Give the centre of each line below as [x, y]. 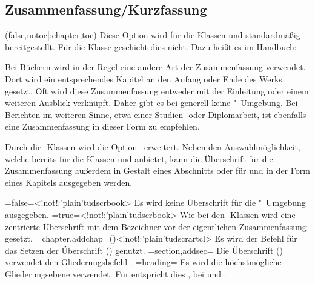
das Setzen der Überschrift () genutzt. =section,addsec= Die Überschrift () [144, 250]
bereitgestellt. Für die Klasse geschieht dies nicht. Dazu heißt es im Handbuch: [151, 46]
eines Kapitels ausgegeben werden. [69, 182]
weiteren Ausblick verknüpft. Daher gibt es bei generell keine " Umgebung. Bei [151, 103]
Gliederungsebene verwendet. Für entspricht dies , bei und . [116, 273]
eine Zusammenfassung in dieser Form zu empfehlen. [102, 126]
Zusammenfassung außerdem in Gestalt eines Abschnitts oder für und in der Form [157, 170]
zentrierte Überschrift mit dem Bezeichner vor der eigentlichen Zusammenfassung [156, 226]
